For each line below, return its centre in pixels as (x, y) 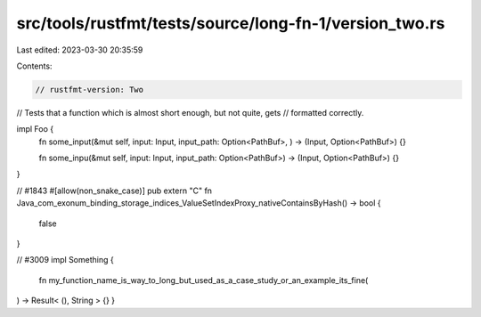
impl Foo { (35, 129)
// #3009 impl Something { (65, 260)
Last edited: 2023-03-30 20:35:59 (80, 50)
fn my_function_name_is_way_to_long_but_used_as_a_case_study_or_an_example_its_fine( (204, 280)
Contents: (34, 66)
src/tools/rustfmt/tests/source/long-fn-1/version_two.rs (231, 23)
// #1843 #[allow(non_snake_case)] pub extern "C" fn (114, 191)
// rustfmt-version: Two (90, 89)
